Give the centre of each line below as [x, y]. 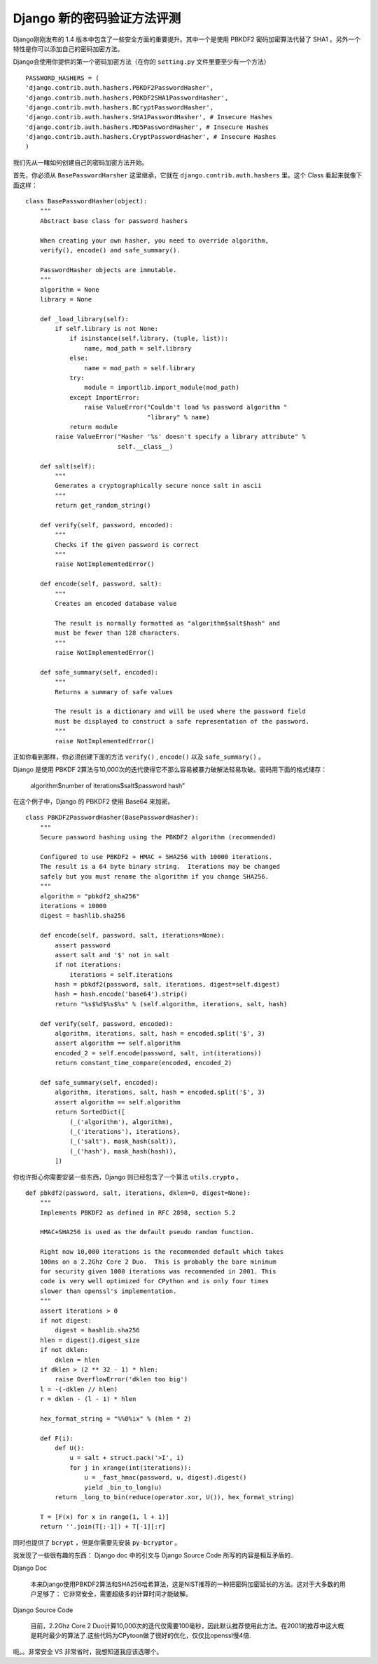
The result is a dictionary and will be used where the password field [180, 711]
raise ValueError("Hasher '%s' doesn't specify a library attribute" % [180, 437]
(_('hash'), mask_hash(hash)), [123, 1151]
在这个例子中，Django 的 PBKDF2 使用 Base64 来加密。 [93, 801]
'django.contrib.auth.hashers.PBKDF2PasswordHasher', [119, 88]
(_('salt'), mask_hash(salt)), [123, 1142]
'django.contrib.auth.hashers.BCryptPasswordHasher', [119, 107]
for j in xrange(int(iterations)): [131, 1468]
